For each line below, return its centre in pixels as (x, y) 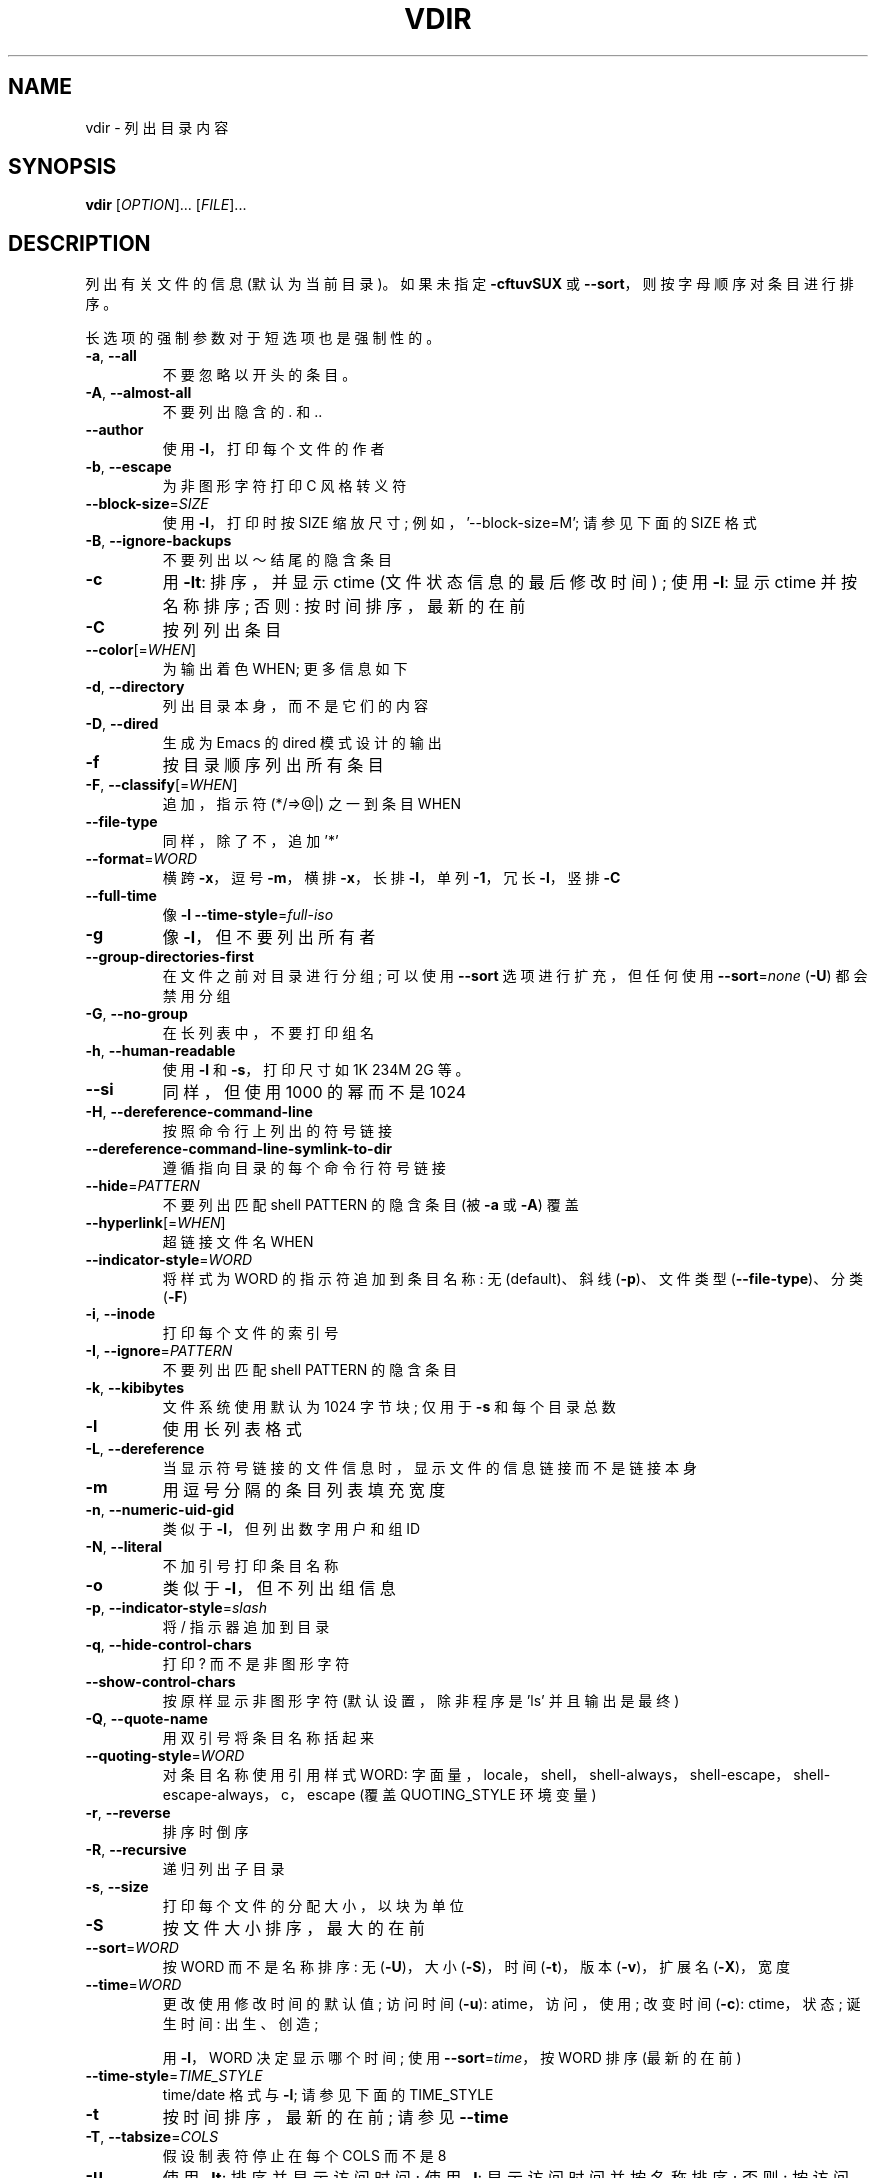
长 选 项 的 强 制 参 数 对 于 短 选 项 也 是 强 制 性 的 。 (263, 338)
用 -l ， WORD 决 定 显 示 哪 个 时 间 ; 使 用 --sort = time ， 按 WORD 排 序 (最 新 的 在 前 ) (452, 2058)
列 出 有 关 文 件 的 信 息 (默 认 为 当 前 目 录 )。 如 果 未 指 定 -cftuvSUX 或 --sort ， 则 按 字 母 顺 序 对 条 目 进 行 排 (469, 284)
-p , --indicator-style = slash (176, 1608)
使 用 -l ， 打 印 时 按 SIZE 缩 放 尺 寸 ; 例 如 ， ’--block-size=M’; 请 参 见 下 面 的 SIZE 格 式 (459, 523)
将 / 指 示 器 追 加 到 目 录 (246, 1627)
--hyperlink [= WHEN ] (155, 1223)
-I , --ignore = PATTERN (159, 1351)
